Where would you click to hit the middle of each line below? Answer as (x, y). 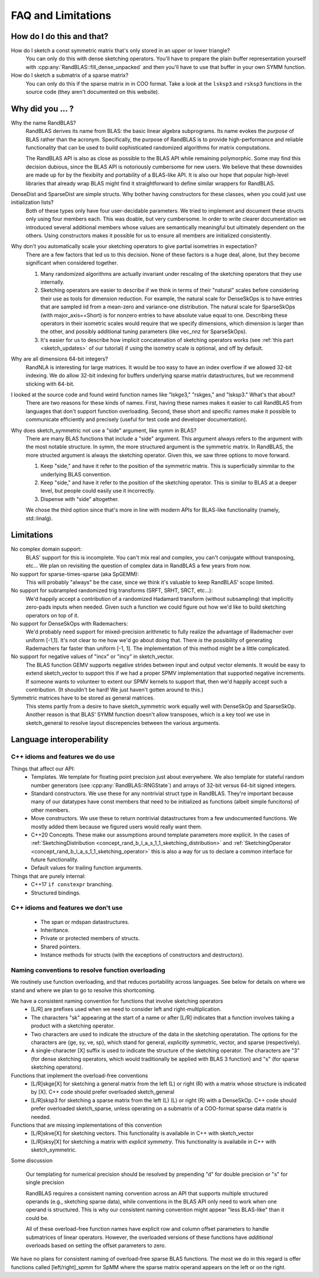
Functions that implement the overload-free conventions (79, 1075)
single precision (45, 1182)
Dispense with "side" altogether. (80, 499)
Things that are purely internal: (48, 876)
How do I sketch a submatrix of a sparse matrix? (70, 75)
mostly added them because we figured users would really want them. (117, 827)
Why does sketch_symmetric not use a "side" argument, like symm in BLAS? (104, 430)
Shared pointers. (61, 947)
